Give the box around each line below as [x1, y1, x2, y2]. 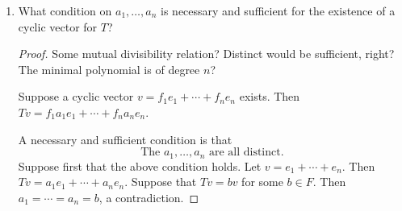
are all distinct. [208, 147, 284, 159]
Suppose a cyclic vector [18, 88, 134, 105]
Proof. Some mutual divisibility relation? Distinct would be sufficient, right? [18, 45, 395, 62]
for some [241, 173, 283, 190]
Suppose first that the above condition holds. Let [18, 157, 262, 174]
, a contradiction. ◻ [98, 188, 199, 205]
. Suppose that [124, 173, 197, 190]
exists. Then [239, 88, 300, 105]
